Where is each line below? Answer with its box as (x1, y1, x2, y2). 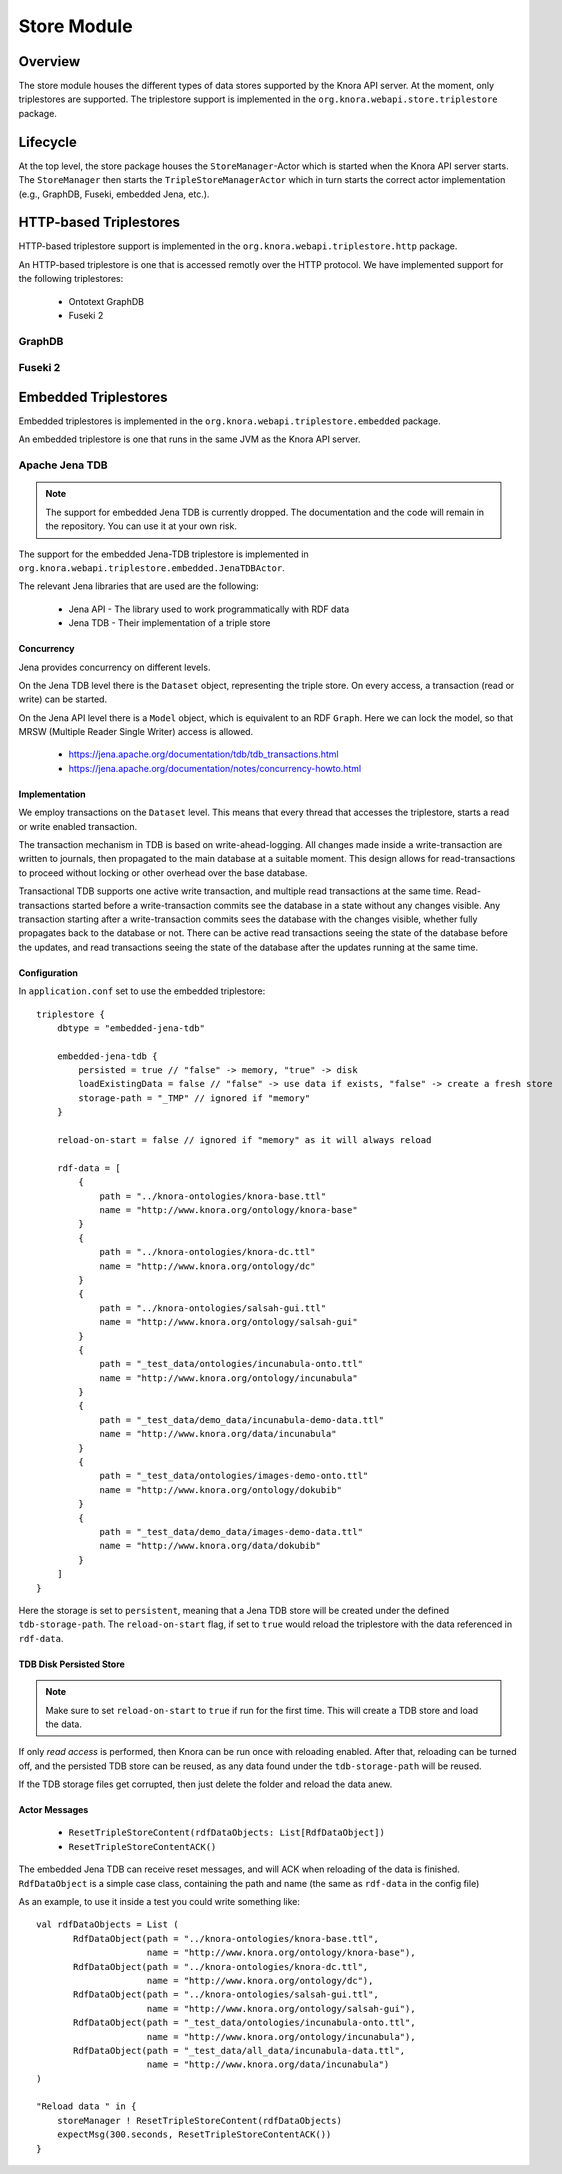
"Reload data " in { (36, 2101, 137, 2112)
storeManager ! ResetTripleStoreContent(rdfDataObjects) (56, 2115, 342, 2126)
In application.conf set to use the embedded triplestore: (18, 985, 266, 997)
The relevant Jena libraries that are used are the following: (18, 580, 259, 592)
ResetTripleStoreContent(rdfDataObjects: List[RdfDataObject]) (68, 1827, 385, 1839)
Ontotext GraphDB (68, 295, 145, 307)
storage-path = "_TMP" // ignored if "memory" (78, 1092, 311, 1104)
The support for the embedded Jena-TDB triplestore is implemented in (18, 548, 309, 560)
